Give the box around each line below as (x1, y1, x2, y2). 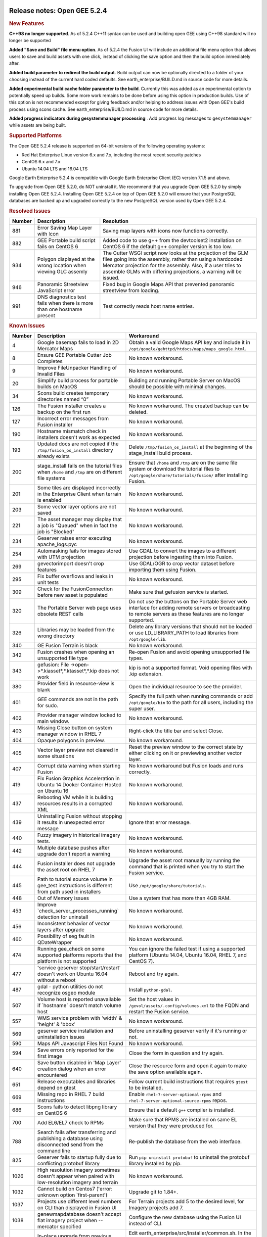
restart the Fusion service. (129, 1008, 190, 1015)
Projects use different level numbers (37, 1198, 122, 1205)
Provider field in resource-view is (37, 680, 115, 687)
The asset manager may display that (37, 516, 122, 523)
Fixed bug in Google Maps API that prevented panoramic (102, 281, 235, 288)
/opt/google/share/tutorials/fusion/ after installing (129, 472, 248, 478)
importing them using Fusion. (129, 566, 197, 573)
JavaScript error (37, 287, 75, 294)
